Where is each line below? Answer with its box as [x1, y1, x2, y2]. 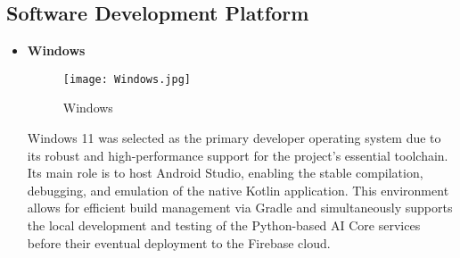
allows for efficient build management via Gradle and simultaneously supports [27, 198, 453, 217]
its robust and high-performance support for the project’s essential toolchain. [27, 146, 448, 164]
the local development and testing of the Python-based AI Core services [27, 216, 421, 235]
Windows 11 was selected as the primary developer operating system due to [27, 129, 441, 147]
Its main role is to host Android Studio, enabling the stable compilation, [27, 163, 423, 182]
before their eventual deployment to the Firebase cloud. [27, 233, 331, 252]
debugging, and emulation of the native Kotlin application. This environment [27, 180, 449, 199]
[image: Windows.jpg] [62, 72, 191, 86]
